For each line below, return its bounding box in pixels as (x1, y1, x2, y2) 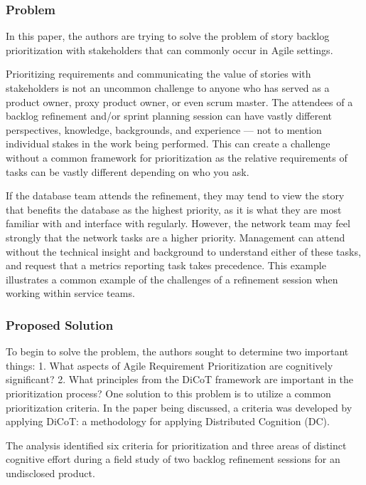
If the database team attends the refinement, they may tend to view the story (6, 188, 345, 203)
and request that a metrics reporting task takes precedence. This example (6, 258, 326, 273)
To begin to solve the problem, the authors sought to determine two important (6, 344, 349, 359)
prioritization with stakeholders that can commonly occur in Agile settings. (6, 42, 333, 57)
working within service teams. (6, 286, 135, 301)
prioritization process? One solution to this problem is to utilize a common (6, 385, 331, 400)
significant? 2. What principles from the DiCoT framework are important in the (6, 372, 354, 387)
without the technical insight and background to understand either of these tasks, (6, 244, 361, 259)
